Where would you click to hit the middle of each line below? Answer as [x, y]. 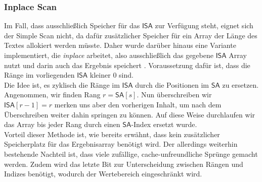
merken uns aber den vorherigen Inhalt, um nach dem [138, 104]
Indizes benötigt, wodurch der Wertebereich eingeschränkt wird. [103, 174]
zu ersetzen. [241, 84]
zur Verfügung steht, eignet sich [204, 25]
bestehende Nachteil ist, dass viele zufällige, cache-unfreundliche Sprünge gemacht [131, 154]
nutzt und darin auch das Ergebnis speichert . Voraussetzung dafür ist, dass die [127, 65]
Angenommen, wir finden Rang [52, 95]
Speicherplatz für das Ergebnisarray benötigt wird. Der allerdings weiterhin [121, 144]
